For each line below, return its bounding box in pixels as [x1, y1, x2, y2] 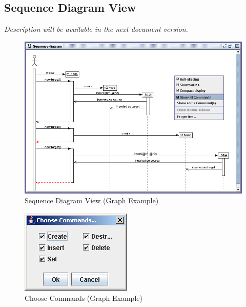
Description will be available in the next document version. [4, 24, 188, 34]
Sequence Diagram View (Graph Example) [25, 195, 159, 206]
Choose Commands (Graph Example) [25, 292, 142, 303]
